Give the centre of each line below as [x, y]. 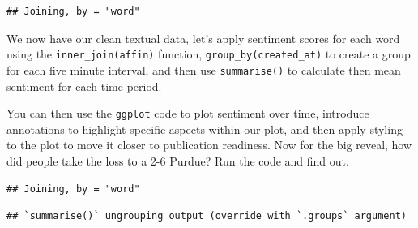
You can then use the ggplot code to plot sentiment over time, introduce [188, 113]
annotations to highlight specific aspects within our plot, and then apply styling [205, 129]
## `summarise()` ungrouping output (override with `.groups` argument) [207, 216]
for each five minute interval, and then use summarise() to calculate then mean [204, 69]
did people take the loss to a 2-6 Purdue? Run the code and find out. [178, 160]
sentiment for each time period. [84, 86]
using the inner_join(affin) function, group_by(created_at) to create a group [209, 54]
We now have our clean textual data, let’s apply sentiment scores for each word [203, 38]
